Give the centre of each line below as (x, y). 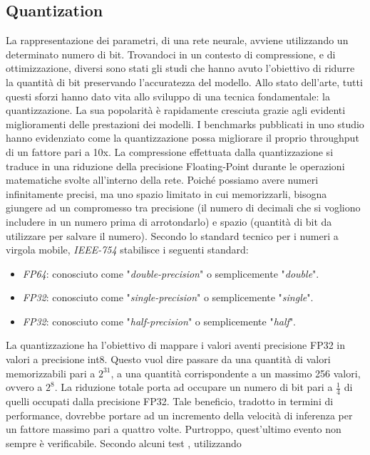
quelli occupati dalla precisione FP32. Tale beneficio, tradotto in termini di (170, 401)
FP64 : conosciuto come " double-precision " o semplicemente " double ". (171, 273)
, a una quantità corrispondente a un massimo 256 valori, (236, 373)
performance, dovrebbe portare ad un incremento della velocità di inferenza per (179, 415)
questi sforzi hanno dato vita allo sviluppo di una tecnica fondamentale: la (168, 96)
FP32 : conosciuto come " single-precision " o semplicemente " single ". (168, 297)
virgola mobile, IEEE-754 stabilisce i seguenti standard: (127, 250)
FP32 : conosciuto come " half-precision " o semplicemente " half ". (159, 321)
